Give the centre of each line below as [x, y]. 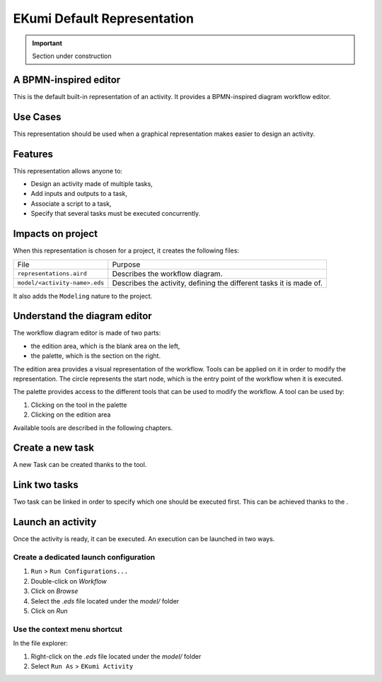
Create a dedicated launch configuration [84, 557]
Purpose [126, 264]
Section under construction [72, 56]
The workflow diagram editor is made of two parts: [87, 333]
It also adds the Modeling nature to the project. [83, 296]
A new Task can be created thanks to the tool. [80, 465]
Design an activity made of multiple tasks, [92, 184]
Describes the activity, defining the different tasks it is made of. [218, 283]
